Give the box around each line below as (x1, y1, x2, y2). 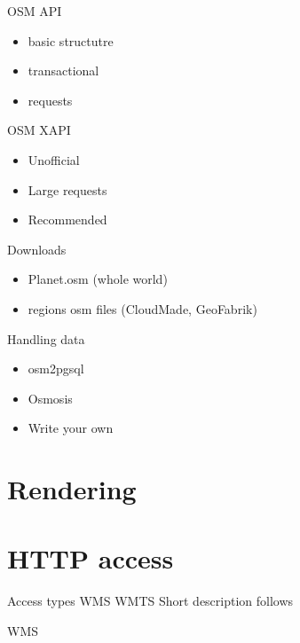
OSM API (7, 2, 62, 20)
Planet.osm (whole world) (28, 270, 168, 288)
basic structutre (28, 31, 114, 50)
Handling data (7, 329, 85, 348)
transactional (28, 61, 99, 80)
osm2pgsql (28, 359, 84, 378)
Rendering (7, 471, 137, 507)
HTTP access (7, 540, 174, 576)
